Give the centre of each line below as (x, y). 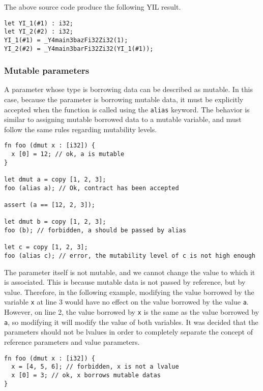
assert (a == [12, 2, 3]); (50, 205)
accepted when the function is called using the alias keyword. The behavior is (127, 109)
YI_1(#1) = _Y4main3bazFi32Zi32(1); (66, 40)
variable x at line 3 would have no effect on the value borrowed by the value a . (126, 302)
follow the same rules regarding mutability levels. (81, 129)
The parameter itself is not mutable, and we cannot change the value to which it (130, 272)
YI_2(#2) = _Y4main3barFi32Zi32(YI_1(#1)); (79, 49)
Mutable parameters (47, 70)
